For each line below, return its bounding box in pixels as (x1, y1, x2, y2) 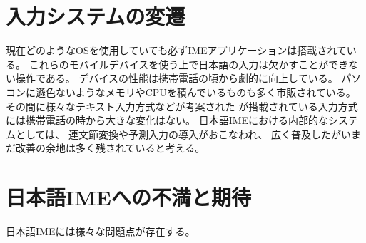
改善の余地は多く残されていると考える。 (15, 140, 205, 155)
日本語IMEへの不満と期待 (6, 182, 251, 212)
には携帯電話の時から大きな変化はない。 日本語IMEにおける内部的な (6, 113, 329, 128)
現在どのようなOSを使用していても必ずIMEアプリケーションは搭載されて (6, 43, 347, 58)
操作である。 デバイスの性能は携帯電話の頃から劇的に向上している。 (15, 71, 338, 86)
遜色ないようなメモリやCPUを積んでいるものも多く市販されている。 (35, 84, 356, 99)
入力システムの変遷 (6, 1, 185, 31)
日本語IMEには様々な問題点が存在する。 (6, 224, 195, 238)
